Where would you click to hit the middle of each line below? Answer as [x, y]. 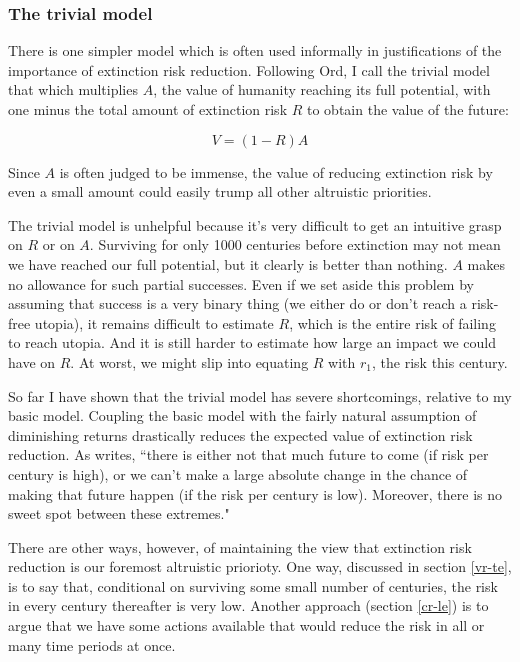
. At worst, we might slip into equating [189, 361]
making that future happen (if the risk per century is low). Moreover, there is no [255, 493]
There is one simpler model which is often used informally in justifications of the [255, 50]
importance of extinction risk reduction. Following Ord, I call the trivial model [249, 69]
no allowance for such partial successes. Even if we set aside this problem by [241, 283]
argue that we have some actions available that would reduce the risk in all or [246, 625]
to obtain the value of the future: [408, 109]
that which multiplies [73, 89]
